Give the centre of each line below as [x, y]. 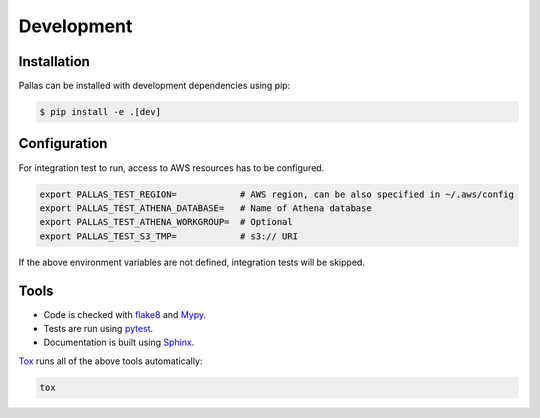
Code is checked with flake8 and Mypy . [125, 314]
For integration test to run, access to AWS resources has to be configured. [171, 167]
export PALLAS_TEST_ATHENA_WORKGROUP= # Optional [166, 222]
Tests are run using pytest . [98, 328]
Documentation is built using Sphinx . [119, 342]
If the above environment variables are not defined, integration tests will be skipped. [191, 262]
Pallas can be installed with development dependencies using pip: [154, 86]
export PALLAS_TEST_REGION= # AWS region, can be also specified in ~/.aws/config [277, 194]
